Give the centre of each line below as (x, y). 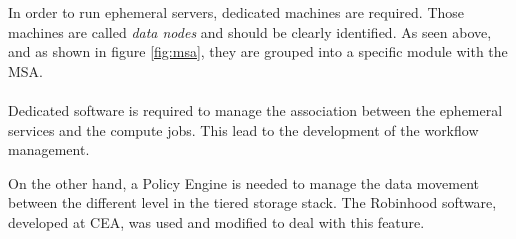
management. (49, 149)
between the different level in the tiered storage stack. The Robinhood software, (252, 202)
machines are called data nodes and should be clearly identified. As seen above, (250, 31)
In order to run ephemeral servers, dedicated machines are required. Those (236, 12)
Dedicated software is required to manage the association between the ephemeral (255, 109)
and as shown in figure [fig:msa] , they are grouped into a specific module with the (258, 51)
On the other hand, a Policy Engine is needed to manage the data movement (244, 182)
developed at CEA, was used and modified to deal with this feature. (216, 221)
